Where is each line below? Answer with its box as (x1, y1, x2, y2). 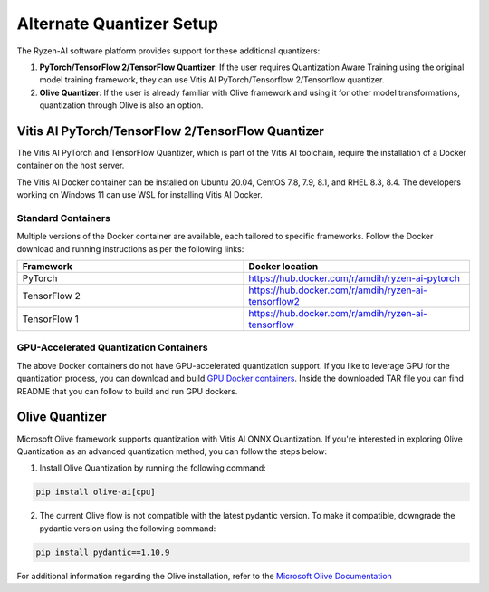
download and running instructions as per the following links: (16, 243, 244, 254)
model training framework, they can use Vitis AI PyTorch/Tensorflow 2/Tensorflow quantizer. (39, 74, 385, 85)
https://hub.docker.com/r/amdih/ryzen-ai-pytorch (248, 272, 461, 285)
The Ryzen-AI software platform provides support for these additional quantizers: (16, 45, 321, 56)
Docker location (248, 260, 319, 273)
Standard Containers (16, 211, 110, 224)
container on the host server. (16, 160, 125, 171)
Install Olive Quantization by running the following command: (39, 462, 266, 473)
